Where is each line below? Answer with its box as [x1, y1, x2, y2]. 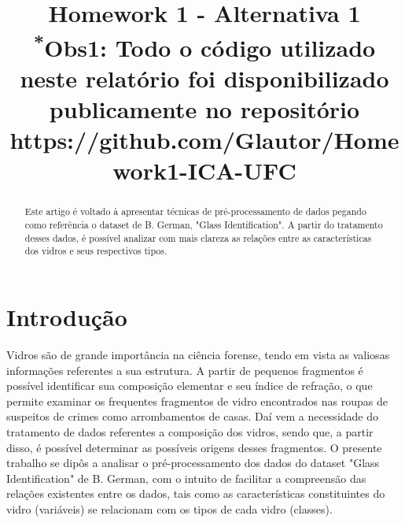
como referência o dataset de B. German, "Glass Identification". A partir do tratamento [24, 218, 383, 232]
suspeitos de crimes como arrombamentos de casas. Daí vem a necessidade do [6, 408, 379, 425]
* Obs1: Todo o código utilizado [33, 28, 376, 63]
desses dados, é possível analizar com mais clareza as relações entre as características [24, 231, 372, 244]
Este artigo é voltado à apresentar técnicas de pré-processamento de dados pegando [24, 205, 366, 218]
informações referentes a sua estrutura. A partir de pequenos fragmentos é [6, 362, 363, 378]
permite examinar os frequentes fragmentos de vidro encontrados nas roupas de [6, 392, 388, 409]
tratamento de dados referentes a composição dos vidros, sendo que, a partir [6, 423, 374, 440]
